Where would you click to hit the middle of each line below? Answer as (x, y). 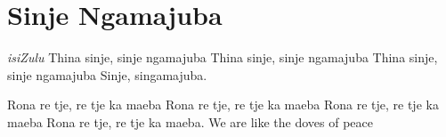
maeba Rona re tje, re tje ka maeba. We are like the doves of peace (190, 121)
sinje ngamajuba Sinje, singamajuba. (107, 74)
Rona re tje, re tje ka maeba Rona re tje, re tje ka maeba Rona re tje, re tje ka (223, 105)
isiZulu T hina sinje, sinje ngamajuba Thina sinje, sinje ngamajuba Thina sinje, (223, 57)
